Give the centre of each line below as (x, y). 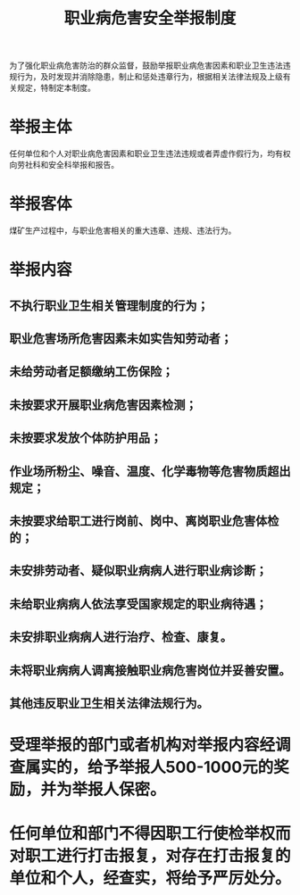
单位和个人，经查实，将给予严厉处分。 (150, 878)
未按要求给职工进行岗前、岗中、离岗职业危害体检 (144, 521)
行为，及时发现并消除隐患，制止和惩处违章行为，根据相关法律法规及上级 (150, 77)
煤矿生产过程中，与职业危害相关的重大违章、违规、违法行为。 (123, 231)
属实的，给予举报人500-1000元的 (150, 767)
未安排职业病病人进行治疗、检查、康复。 (121, 638)
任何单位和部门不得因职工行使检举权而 (150, 834)
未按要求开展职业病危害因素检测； (103, 405)
